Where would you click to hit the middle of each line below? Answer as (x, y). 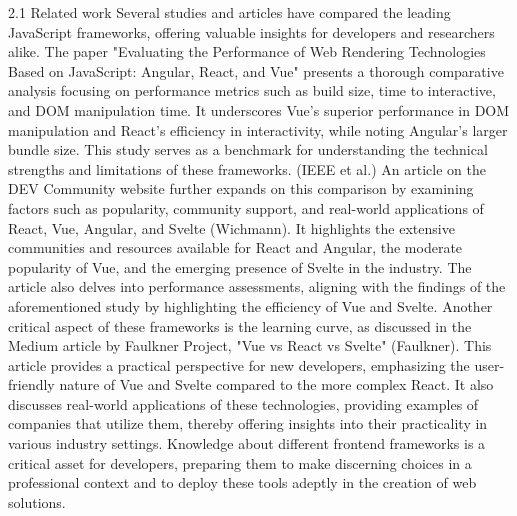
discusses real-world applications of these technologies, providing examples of (243, 403)
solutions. (37, 501)
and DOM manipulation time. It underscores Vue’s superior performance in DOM (259, 109)
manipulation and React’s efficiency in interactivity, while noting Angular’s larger (258, 129)
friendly (31, 384)
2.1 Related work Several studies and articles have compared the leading (229, 12)
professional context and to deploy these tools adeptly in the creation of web (242, 482)
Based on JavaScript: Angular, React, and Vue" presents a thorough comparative (256, 70)
